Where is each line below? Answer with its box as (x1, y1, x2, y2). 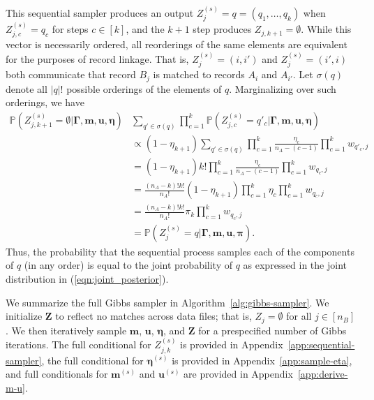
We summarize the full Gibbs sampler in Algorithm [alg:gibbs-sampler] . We (6, 295, 329, 309)
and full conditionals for (6, 366, 108, 381)
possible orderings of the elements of (66, 81, 222, 96)
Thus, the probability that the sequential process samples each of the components (6, 244, 354, 258)
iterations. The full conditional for (6, 337, 151, 352)
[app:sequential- (287, 337, 355, 352)
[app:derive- (297, 366, 348, 381)
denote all (6, 81, 47, 96)
